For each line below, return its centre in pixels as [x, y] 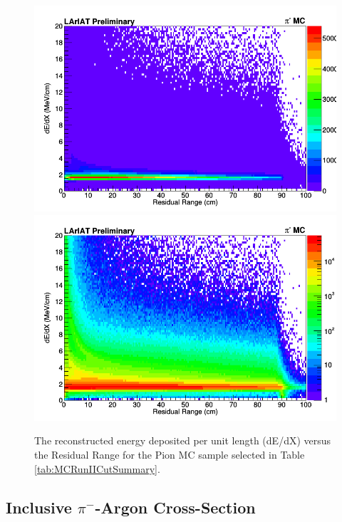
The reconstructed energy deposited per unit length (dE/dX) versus [183, 440]
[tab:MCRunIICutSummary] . [97, 468]
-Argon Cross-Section [175, 507]
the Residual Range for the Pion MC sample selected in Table [170, 455]
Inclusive [39, 507]
